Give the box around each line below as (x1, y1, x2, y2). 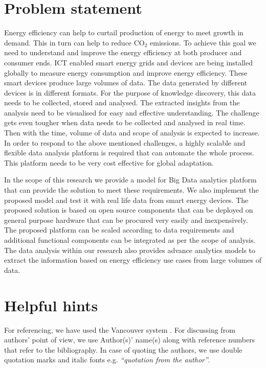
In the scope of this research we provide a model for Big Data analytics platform (4, 174, 257, 185)
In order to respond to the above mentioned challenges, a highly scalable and (4, 137, 246, 148)
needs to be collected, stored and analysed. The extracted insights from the (4, 97, 240, 108)
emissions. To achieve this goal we (150, 37, 256, 48)
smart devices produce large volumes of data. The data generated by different (4, 77, 248, 88)
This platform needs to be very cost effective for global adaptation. (4, 157, 214, 168)
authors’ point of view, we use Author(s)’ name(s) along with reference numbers (4, 334, 255, 345)
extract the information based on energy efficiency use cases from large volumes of (4, 255, 261, 265)
